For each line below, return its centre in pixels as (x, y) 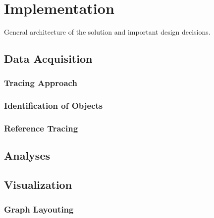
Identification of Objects (53, 106)
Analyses (27, 155)
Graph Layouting (39, 209)
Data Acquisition (48, 59)
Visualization (38, 185)
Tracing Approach (41, 83)
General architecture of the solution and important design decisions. (107, 32)
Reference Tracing (41, 128)
